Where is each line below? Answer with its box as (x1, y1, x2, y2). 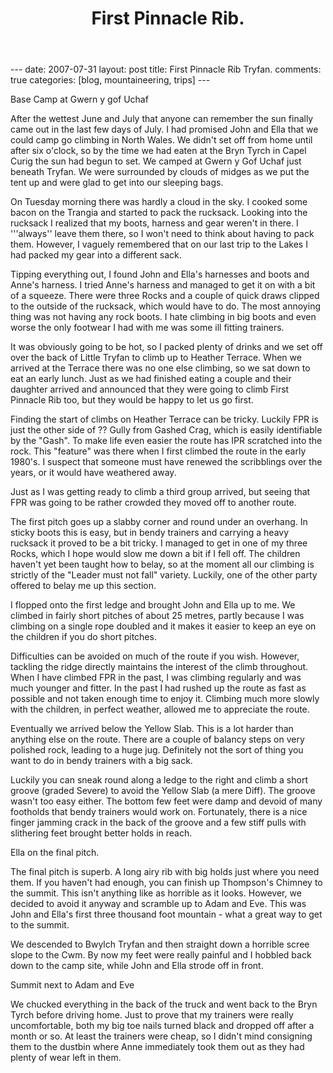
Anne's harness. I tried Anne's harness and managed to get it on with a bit (10, 279, 316, 291)
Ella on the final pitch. (10, 847, 100, 859)
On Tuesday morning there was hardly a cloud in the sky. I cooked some (10, 196, 308, 208)
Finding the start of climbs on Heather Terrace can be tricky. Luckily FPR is (10, 413, 319, 426)
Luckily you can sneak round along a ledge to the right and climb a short (10, 774, 308, 786)
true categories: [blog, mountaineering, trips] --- (10, 74, 211, 86)
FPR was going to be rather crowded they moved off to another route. (10, 497, 297, 509)
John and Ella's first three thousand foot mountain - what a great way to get (10, 908, 323, 921)
